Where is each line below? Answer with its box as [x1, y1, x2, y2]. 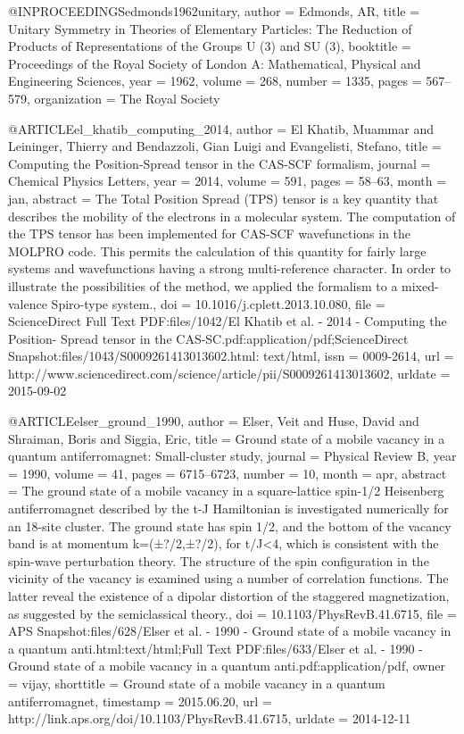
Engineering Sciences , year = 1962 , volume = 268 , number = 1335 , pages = [8, 71, 422, 90]
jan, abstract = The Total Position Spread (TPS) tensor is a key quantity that [8, 188, 439, 207]
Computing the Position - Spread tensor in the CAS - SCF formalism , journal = [8, 154, 431, 172]
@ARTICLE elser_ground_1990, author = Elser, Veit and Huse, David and [8, 412, 419, 430]
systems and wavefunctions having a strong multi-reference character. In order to [8, 259, 452, 278]
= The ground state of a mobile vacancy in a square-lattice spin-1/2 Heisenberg [8, 481, 444, 500]
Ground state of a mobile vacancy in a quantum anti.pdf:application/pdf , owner [8, 656, 445, 675]
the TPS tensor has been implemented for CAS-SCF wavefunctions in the [8, 224, 411, 243]
